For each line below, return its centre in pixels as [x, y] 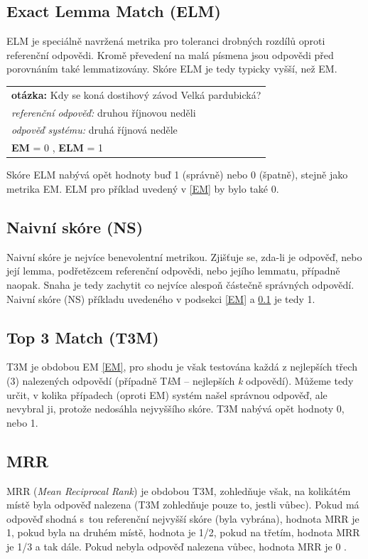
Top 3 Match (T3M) [83, 337]
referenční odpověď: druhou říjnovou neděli [104, 112]
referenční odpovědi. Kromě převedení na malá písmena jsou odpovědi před [170, 54]
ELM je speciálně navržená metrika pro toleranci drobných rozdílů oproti [166, 41]
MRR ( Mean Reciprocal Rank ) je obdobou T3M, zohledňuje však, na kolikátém [179, 490]
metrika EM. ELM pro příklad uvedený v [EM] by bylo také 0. [143, 188]
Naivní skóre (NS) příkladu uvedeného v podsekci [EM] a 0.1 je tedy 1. [161, 298]
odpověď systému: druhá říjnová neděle [94, 130]
